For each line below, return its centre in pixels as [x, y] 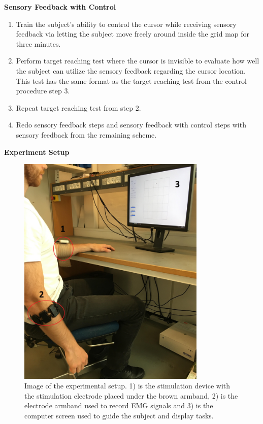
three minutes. [38, 43]
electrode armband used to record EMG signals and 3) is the [119, 405]
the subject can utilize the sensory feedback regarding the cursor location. [131, 70]
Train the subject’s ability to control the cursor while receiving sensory [126, 24]
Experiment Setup [37, 152]
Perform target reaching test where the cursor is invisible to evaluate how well [138, 61]
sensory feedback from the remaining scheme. [86, 134]
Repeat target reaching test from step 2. [78, 107]
